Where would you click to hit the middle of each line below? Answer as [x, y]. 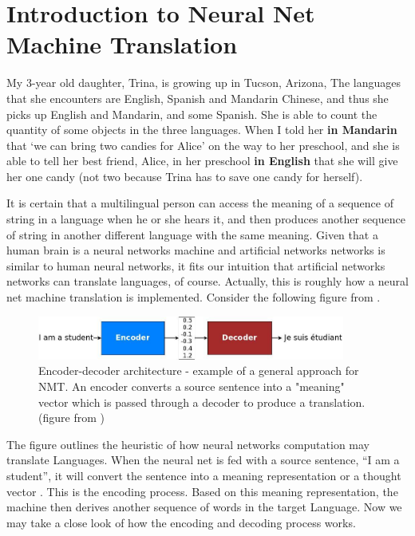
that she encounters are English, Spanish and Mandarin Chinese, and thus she [198, 98]
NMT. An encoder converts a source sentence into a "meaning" [192, 386]
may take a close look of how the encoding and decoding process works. [181, 522]
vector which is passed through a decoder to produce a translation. [202, 402]
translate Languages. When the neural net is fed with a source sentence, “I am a [203, 460]
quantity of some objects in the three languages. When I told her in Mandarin [202, 130]
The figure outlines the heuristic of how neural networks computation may [188, 444]
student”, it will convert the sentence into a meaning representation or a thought [204, 475]
